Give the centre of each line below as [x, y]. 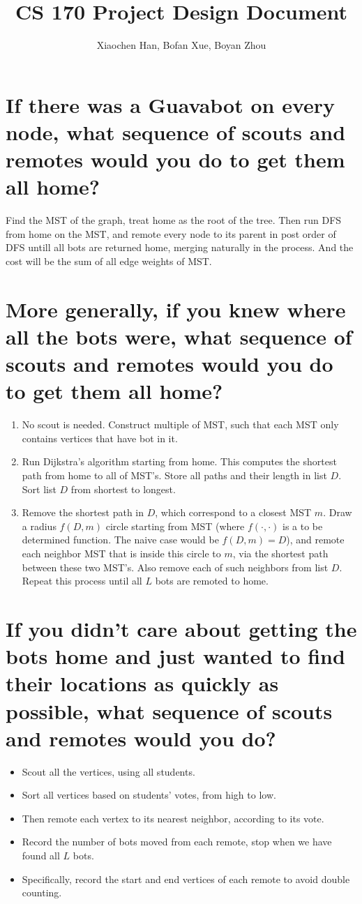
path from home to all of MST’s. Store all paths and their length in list [174, 475]
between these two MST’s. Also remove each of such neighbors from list [175, 567]
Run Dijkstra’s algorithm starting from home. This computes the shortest [179, 461]
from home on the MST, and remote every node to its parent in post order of [171, 233]
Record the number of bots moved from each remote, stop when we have [177, 842]
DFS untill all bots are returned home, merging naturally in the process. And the [180, 247]
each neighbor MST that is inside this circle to [121, 553]
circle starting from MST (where [175, 526]
